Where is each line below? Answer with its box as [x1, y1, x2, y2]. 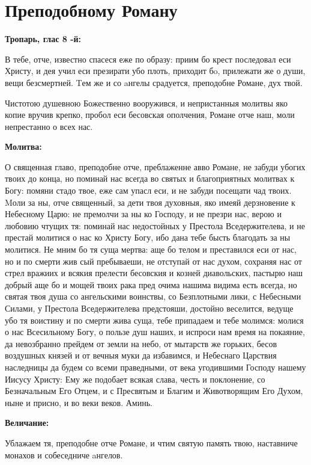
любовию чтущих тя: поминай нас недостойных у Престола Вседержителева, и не [5, 219, 305, 232]
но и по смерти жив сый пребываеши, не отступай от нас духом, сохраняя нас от [5, 254, 302, 267]
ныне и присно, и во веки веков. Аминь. [5, 396, 152, 408]
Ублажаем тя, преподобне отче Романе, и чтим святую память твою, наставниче [5, 436, 298, 449]
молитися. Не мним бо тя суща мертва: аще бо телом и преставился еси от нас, [5, 243, 297, 256]
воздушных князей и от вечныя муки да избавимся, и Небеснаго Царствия [5, 349, 277, 362]
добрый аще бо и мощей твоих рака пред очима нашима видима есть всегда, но [5, 278, 297, 291]
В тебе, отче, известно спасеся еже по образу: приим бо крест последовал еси [5, 52, 291, 65]
